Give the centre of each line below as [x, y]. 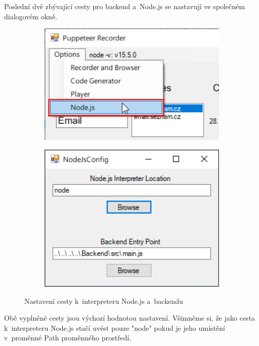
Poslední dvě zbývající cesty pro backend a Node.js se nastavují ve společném [125, 6]
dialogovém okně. [31, 16]
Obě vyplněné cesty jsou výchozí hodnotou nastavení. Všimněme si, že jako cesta [130, 318]
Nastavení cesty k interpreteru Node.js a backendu [104, 301]
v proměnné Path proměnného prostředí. [68, 338]
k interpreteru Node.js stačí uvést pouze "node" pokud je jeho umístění [115, 327]
